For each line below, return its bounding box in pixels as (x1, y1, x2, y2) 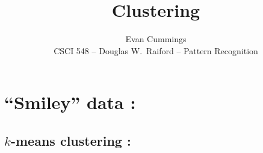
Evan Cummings (125, 33, 187, 45)
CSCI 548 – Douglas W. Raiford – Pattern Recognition (54, 44, 258, 57)
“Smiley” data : (4, 90, 136, 114)
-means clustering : (10, 131, 131, 149)
